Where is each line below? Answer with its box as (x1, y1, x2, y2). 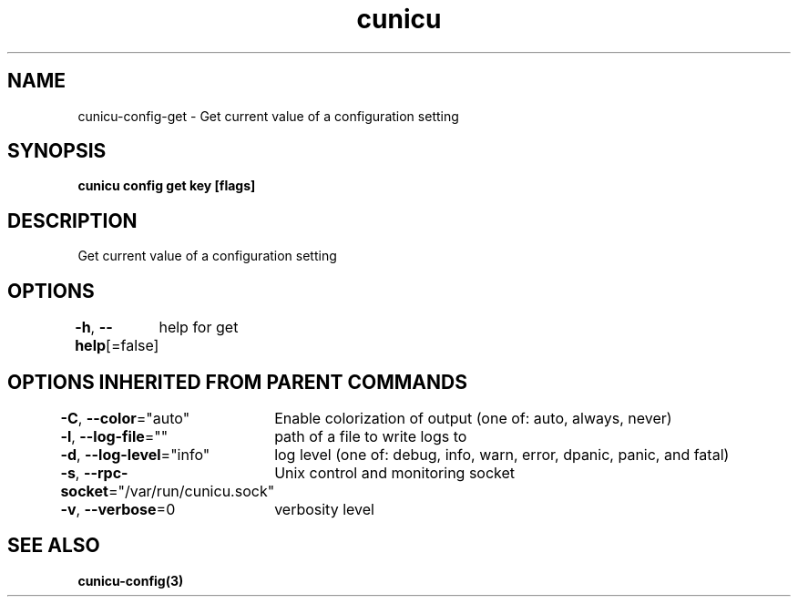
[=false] (106, 336, 159, 355)
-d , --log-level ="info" (60, 445, 210, 464)
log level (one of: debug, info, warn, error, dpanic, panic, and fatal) (274, 445, 730, 464)
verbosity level (274, 499, 374, 518)
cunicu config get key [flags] (77, 178, 256, 194)
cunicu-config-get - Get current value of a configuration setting (77, 107, 459, 124)
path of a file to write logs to (274, 426, 467, 445)
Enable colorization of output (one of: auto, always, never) (274, 408, 672, 427)
